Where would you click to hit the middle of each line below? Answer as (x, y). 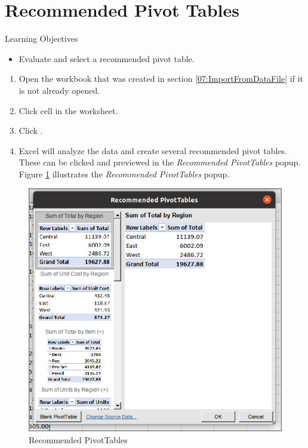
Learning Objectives (41, 39)
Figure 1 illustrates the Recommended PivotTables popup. (124, 174)
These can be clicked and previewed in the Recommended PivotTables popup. (160, 162)
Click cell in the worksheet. (68, 110)
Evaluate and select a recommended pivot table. (107, 58)
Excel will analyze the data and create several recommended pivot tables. (153, 150)
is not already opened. (59, 90)
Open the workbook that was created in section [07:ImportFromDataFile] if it (161, 79)
